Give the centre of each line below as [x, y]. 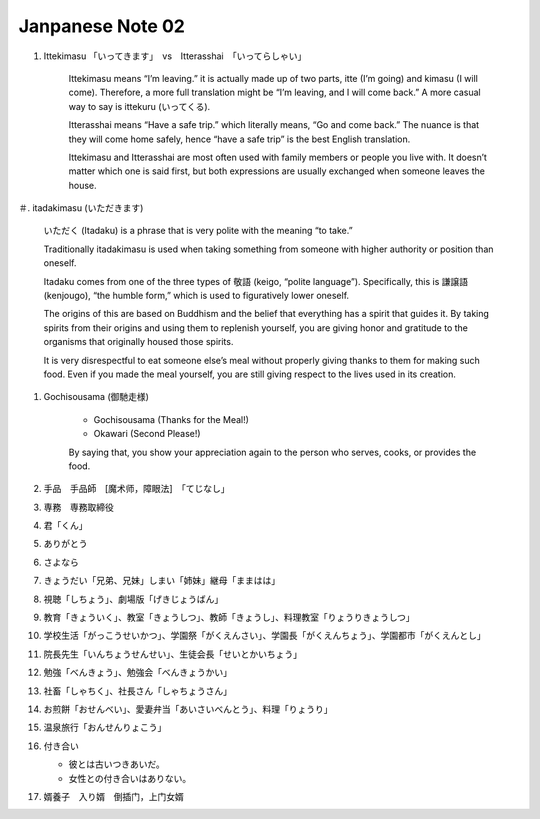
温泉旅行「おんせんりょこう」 [105, 727]
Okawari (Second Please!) [147, 434]
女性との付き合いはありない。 [130, 778]
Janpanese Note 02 [101, 26]
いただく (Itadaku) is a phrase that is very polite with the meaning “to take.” [198, 231]
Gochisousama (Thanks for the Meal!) [171, 419]
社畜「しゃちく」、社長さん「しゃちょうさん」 [137, 691]
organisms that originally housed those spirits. [138, 342]
